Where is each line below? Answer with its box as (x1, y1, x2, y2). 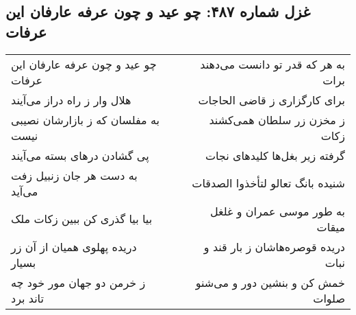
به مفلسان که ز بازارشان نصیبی (11, 111, 160, 128)
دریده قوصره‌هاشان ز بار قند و (203, 238, 345, 255)
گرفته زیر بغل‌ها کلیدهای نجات (205, 147, 345, 163)
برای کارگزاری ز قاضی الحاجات (198, 91, 345, 108)
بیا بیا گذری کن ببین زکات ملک (11, 211, 153, 227)
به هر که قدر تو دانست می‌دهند (200, 56, 345, 72)
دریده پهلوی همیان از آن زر (11, 238, 137, 255)
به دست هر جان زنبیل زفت (11, 167, 138, 183)
